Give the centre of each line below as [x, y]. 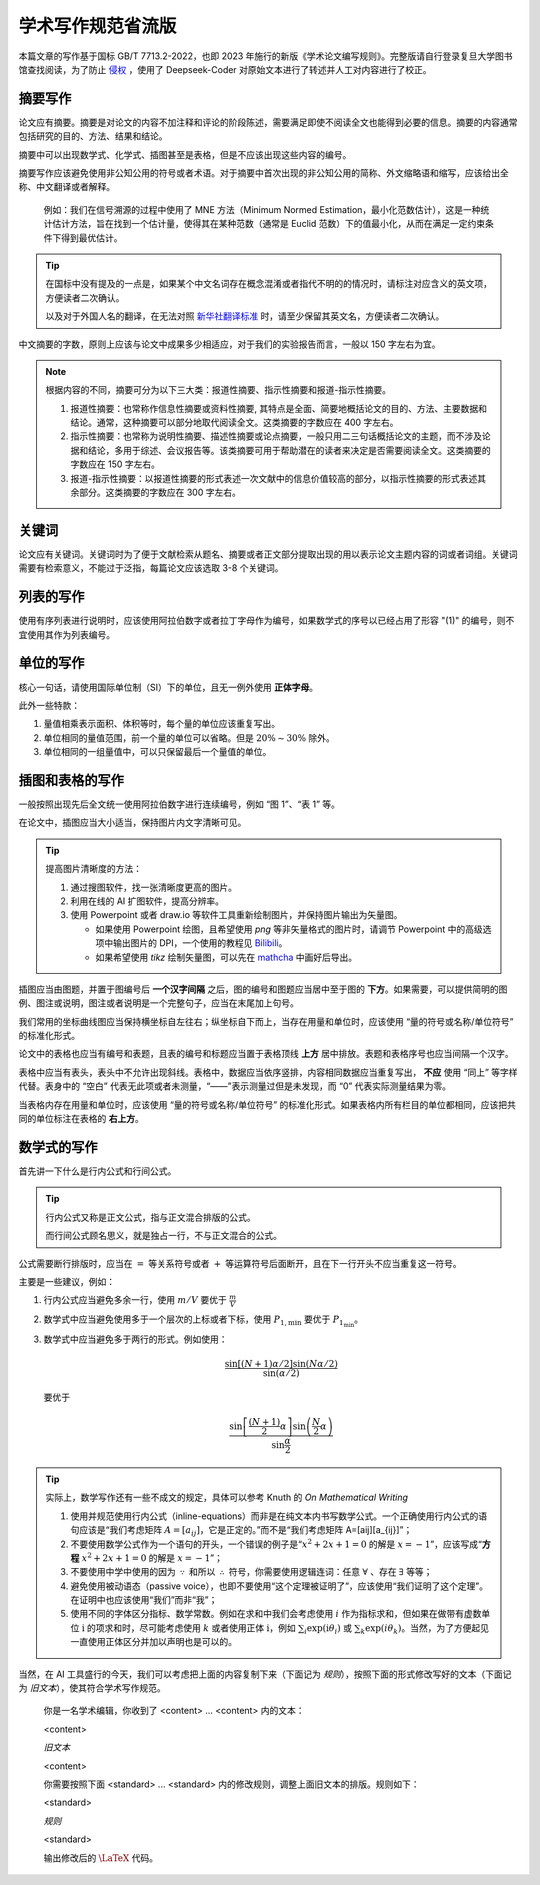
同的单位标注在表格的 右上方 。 [81, 1119]
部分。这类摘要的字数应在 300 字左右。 [160, 492]
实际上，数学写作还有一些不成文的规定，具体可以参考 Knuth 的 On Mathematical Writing [227, 1497]
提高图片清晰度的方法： [93, 869]
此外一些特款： [49, 705]
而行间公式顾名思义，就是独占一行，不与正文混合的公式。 [163, 1236]
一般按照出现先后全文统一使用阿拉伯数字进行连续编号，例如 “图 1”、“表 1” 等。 [179, 804]
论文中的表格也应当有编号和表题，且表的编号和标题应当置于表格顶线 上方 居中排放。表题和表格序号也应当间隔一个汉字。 [266, 1054]
